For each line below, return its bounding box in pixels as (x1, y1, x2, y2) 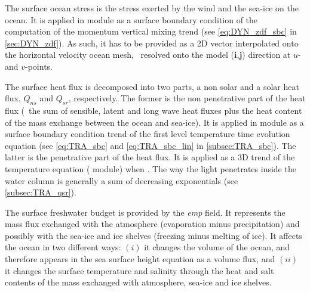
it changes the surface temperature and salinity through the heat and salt (5, 264, 274, 277)
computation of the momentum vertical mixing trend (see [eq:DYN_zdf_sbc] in (5, 25, 297, 38)
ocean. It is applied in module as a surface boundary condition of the (5, 13, 258, 26)
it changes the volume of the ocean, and (144, 241, 290, 253)
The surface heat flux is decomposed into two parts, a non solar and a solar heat (5, 80, 299, 92)
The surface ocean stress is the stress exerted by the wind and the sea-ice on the (5, 2, 299, 14)
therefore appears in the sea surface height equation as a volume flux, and (5, 253, 275, 265)
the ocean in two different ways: (5, 241, 121, 253)
